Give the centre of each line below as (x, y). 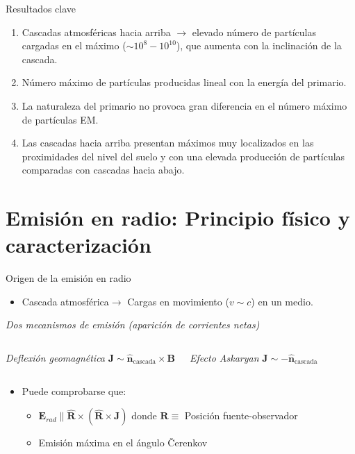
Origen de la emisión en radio (68, 278)
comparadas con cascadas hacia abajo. (103, 170)
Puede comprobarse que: (74, 390)
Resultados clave (41, 8)
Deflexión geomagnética (56, 358)
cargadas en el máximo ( (74, 45)
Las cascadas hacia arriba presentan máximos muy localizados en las (168, 143)
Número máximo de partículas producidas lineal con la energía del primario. (184, 82)
